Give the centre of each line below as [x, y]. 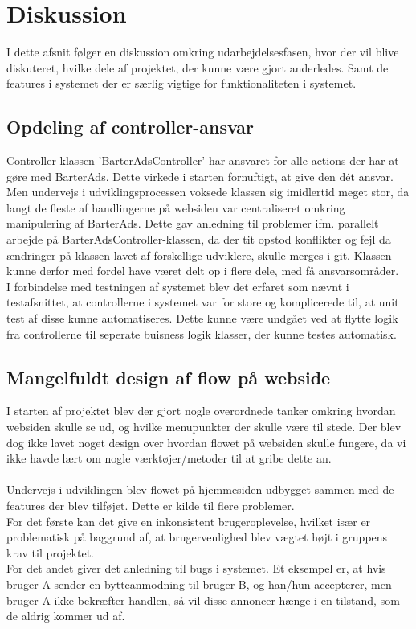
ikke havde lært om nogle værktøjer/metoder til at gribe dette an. [169, 458]
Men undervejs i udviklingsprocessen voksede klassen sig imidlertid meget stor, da [208, 192]
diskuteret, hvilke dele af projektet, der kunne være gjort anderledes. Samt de [198, 67]
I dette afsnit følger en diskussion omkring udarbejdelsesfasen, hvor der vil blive [203, 52]
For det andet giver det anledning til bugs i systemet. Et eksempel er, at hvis [196, 568]
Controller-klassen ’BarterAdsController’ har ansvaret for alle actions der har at [203, 160]
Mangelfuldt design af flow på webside [169, 377]
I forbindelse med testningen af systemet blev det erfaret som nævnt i [178, 286]
